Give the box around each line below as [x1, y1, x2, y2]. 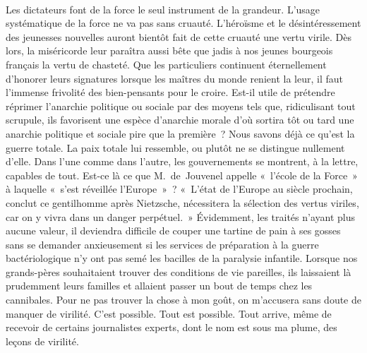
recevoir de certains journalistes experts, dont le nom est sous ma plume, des [6, 320, 337, 335]
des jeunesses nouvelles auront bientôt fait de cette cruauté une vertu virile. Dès [6, 29, 351, 44]
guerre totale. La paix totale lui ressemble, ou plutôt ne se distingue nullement [6, 140, 345, 155]
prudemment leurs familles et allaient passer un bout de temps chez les [6, 278, 313, 293]
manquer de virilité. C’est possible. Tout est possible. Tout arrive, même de [6, 306, 332, 321]
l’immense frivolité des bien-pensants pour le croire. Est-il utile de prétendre [6, 85, 335, 100]
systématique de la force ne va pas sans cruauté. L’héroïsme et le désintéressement [6, 16, 361, 30]
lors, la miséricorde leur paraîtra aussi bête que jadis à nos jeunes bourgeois [6, 43, 333, 58]
